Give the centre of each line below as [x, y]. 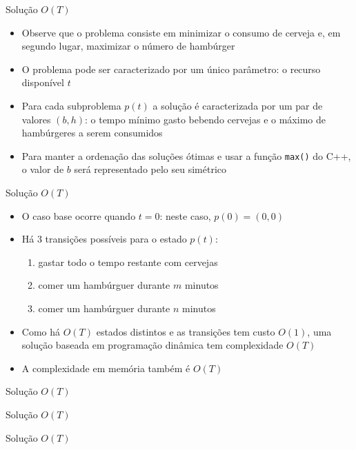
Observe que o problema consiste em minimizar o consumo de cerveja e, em [181, 32]
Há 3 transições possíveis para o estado [104, 239]
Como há [41, 331]
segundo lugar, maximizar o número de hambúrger [128, 46]
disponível [43, 82]
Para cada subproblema [71, 105]
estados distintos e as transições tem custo [186, 331]
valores [36, 119]
